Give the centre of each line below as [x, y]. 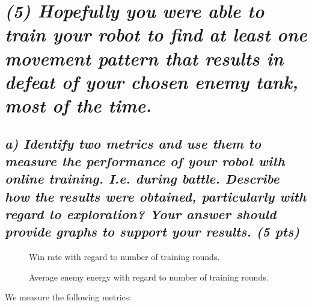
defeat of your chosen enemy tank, [151, 81]
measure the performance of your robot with [145, 160]
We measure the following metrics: [68, 297]
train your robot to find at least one [156, 34]
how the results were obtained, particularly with [156, 196]
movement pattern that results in [144, 58]
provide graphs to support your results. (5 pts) [152, 231]
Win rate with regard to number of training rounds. [124, 257]
